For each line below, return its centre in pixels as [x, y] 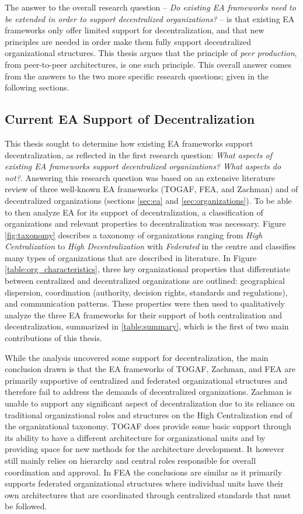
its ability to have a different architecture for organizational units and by [135, 437]
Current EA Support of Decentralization [130, 119]
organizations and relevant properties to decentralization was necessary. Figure [145, 223]
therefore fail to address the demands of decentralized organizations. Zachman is [148, 392]
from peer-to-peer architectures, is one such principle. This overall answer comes [148, 64]
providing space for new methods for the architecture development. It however [144, 449]
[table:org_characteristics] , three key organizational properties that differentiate [148, 269]
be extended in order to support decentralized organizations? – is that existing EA [150, 18]
